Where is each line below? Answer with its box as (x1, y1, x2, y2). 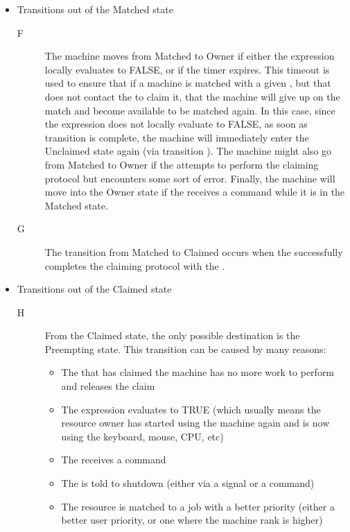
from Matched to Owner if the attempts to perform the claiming (44, 157, 319, 171)
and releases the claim (61, 379, 155, 393)
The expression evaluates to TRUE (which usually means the (61, 402, 321, 416)
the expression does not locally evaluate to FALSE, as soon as (44, 117, 308, 131)
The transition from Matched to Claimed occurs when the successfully (44, 244, 343, 259)
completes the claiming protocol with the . (44, 258, 225, 273)
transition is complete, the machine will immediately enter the (44, 130, 309, 144)
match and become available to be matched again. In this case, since (44, 103, 335, 117)
